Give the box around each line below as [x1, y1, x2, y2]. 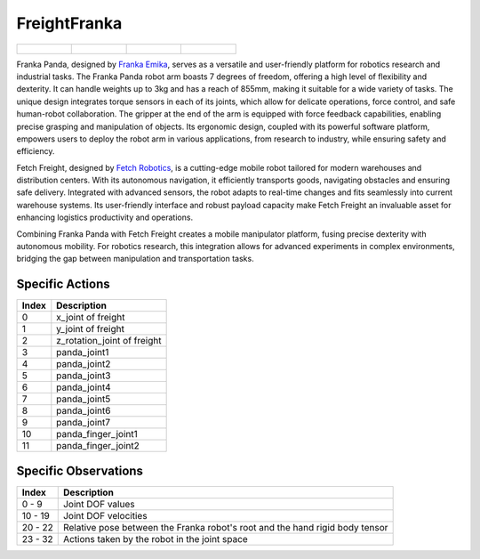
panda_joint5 [56, 393, 111, 405]
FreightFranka [16, 13, 123, 33]
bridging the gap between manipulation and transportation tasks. [16, 254, 254, 264]
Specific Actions [16, 277, 110, 292]
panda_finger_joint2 [56, 440, 140, 452]
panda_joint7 [56, 417, 111, 429]
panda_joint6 [56, 405, 111, 417]
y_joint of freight [56, 323, 124, 336]
